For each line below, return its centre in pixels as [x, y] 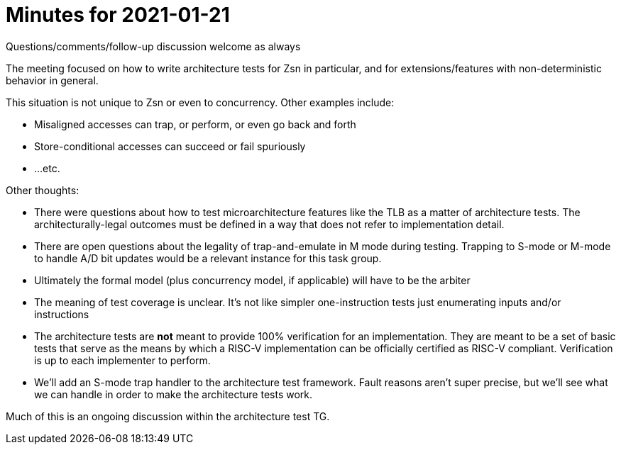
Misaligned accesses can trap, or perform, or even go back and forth [195, 124]
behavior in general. [52, 80]
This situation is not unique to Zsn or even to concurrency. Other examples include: [200, 102]
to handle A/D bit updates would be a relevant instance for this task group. [208, 258]
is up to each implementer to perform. [122, 360]
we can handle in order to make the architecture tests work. [174, 394]
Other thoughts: [43, 190]
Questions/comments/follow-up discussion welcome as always [153, 46]
